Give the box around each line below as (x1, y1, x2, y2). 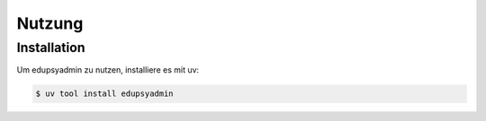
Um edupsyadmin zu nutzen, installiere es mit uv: (16, 65, 200, 75)
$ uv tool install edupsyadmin (35, 89, 175, 99)
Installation (16, 39, 85, 56)
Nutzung (16, 13, 84, 33)
